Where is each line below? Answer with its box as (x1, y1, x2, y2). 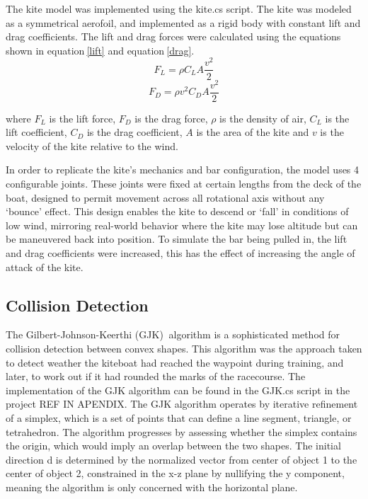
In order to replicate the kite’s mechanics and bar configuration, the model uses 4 (6, 162, 360, 177)
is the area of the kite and (196, 125, 309, 139)
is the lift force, (49, 110, 116, 125)
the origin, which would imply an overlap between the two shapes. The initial (6, 438, 341, 453)
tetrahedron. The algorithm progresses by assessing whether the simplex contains (6, 424, 357, 439)
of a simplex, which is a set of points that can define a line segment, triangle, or (6, 410, 352, 425)
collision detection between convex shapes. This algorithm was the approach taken (6, 340, 362, 355)
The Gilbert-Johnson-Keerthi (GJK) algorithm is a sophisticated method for (6, 327, 340, 342)
